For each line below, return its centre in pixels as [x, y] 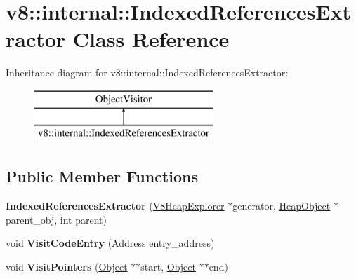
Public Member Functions [102, 176]
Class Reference [151, 39]
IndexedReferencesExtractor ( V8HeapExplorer [115, 206]
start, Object [168, 267]
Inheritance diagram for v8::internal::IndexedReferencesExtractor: [147, 73]
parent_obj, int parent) [57, 219]
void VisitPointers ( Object [67, 267]
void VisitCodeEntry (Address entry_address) [110, 243]
